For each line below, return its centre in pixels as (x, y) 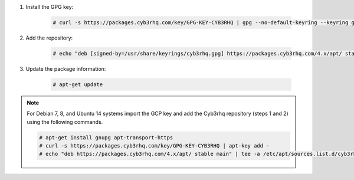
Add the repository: (49, 38)
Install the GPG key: (50, 7)
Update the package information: (66, 68)
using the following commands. (65, 122)
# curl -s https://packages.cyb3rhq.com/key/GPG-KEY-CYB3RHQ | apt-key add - (154, 146)
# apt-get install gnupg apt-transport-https (106, 138)
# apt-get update (78, 84)
